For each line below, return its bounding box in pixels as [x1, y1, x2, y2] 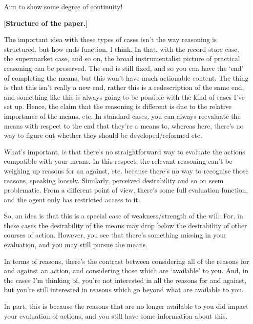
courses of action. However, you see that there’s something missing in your [4, 230, 227, 240]
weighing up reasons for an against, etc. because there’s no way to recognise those [4, 165, 249, 175]
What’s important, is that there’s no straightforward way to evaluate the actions [4, 146, 245, 156]
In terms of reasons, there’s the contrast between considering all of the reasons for [4, 256, 249, 266]
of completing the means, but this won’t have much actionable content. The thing [4, 72, 249, 83]
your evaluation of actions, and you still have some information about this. [4, 310, 228, 321]
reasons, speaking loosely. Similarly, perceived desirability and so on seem [4, 175, 224, 185]
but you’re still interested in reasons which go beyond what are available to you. [4, 284, 244, 295]
